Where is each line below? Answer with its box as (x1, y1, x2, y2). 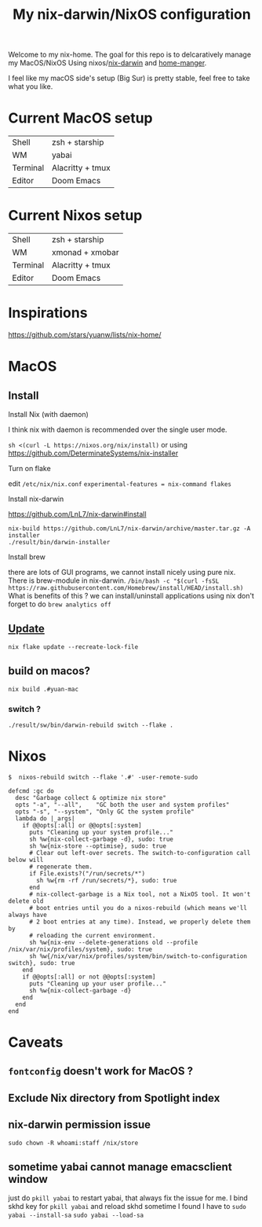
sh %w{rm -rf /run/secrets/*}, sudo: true (36, 876, 177, 884)
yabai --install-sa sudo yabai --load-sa (8, 1211, 144, 1220)
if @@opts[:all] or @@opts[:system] (22, 821, 143, 829)
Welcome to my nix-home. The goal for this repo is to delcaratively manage (8, 50, 252, 60)
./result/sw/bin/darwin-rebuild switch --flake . (8, 721, 174, 729)
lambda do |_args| (15, 814, 76, 823)
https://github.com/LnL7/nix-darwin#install (8, 510, 147, 518)
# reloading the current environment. (28, 931, 156, 939)
